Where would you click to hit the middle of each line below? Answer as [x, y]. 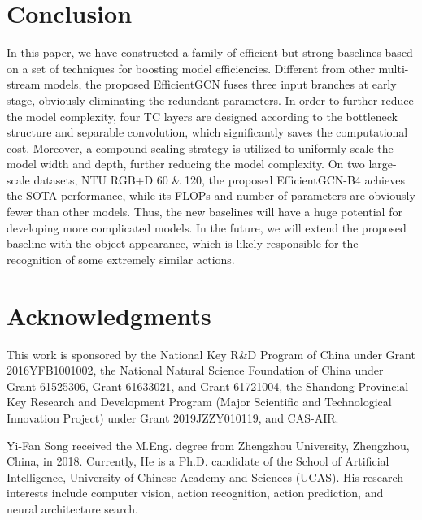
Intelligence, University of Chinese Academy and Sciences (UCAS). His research [205, 477]
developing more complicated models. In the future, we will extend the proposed [207, 227]
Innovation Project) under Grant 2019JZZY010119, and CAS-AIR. [173, 417]
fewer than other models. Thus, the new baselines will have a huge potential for [204, 212]
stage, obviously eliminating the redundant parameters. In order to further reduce [210, 100]
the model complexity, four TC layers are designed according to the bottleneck [202, 116]
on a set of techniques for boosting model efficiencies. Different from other [191, 68]
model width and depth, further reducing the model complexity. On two [186, 164]
